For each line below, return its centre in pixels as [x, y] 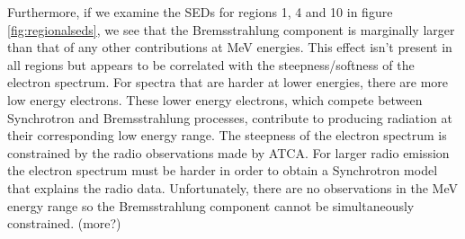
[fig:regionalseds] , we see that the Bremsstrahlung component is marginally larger [231, 29]
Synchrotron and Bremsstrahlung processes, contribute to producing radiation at [230, 117]
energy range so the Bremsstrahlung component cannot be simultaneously [211, 205]
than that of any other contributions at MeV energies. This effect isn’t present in [230, 47]
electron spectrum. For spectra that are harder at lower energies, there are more [228, 82]
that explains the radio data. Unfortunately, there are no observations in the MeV [232, 187]
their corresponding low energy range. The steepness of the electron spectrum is [227, 135]
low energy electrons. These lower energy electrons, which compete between [215, 99]
